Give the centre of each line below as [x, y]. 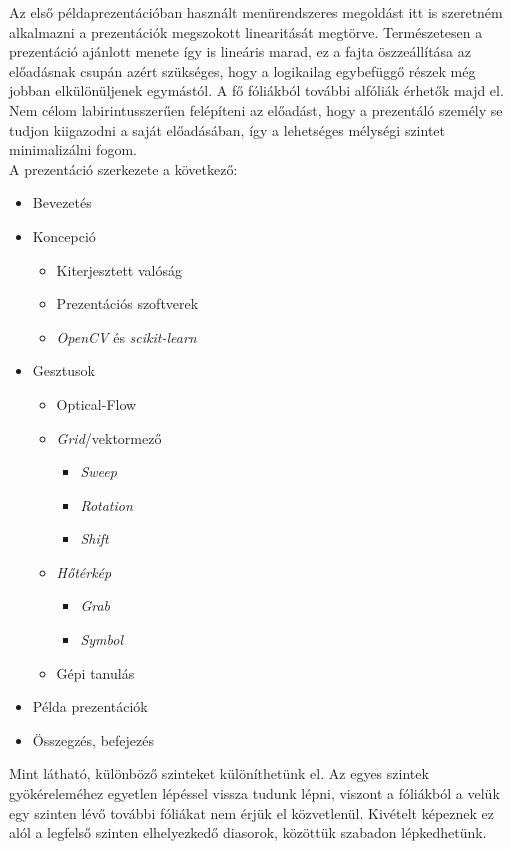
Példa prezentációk [90, 706]
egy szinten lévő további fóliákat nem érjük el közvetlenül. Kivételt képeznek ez [252, 812]
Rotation [106, 504]
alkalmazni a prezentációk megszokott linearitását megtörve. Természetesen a [246, 31]
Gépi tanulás [95, 672]
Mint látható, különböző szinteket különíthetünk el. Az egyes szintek [219, 773]
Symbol [101, 639]
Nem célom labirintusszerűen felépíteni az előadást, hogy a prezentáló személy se [256, 109]
